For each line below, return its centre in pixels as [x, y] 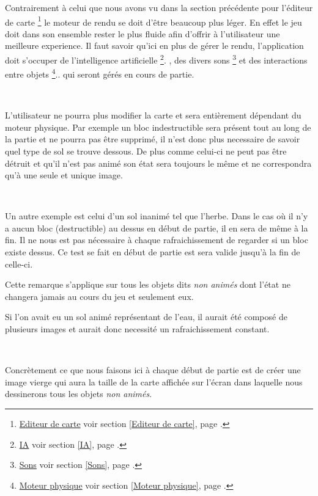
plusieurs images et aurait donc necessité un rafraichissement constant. [137, 329]
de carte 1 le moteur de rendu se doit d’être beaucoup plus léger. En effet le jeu [153, 21]
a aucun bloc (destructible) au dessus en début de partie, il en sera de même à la [157, 228]
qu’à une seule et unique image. [64, 175]
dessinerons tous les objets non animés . [79, 394]
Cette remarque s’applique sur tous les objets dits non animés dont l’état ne [148, 284]
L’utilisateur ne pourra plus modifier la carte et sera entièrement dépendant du [153, 115]
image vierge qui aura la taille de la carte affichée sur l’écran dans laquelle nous [154, 381]
